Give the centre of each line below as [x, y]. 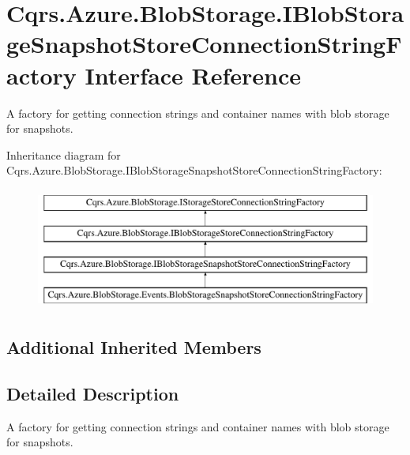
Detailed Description [93, 393]
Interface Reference [193, 75]
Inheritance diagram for [64, 154]
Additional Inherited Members [134, 347]
